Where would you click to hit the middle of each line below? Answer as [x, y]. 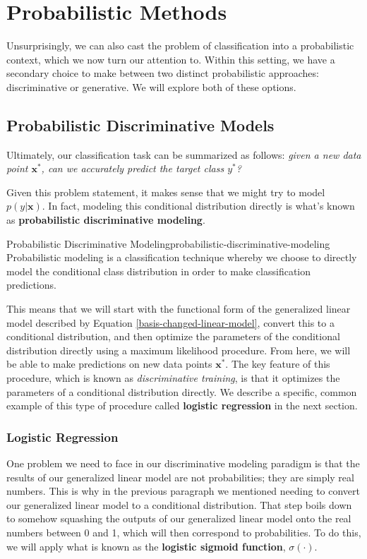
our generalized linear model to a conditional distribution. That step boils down [179, 504]
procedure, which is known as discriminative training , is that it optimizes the [173, 378]
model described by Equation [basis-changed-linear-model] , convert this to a [170, 322]
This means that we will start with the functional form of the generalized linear [179, 309]
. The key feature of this [278, 364]
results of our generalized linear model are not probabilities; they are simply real [180, 477]
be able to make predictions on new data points [109, 364]
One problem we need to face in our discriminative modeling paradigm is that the [183, 463]
